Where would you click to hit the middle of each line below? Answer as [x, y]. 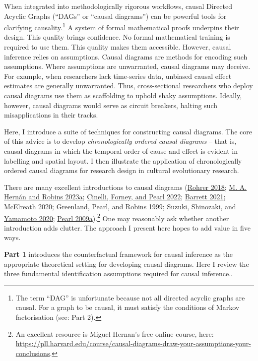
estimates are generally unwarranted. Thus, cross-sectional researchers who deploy [129, 86]
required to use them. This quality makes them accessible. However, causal [118, 47]
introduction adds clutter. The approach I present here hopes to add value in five [128, 227]
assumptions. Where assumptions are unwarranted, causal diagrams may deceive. [127, 66]
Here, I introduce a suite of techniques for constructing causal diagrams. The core [128, 131]
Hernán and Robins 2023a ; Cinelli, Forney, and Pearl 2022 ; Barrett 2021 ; [115, 197]
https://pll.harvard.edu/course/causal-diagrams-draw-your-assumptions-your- [133, 343]
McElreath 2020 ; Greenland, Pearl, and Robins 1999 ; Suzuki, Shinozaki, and [120, 206]
